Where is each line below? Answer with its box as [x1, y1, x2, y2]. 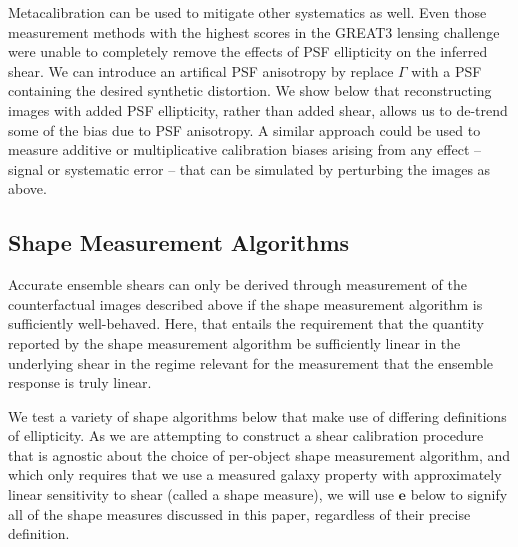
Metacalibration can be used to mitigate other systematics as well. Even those [8, 2, 487, 22]
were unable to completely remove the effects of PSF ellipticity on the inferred [8, 41, 488, 62]
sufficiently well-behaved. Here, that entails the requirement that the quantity [8, 313, 484, 334]
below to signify [410, 484, 508, 505]
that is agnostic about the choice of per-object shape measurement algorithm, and [8, 444, 511, 465]
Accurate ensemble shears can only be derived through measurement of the [8, 274, 467, 295]
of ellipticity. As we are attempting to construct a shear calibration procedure [8, 425, 484, 446]
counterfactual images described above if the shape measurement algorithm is [8, 293, 483, 314]
